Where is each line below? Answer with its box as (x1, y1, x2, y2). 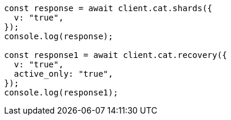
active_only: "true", (14, 69, 113, 78)
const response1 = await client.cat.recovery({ (4, 50, 227, 60)
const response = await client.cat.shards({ (4, 4, 213, 13)
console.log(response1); (4, 88, 118, 97)
